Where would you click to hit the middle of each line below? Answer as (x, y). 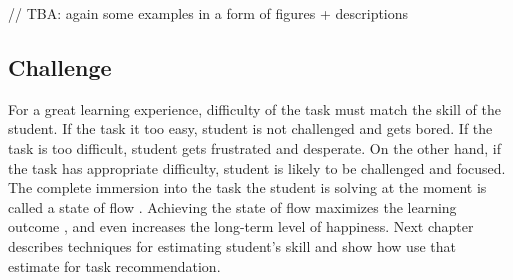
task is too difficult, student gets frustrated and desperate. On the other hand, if (254, 147)
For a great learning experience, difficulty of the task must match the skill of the (254, 108)
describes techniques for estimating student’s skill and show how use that (232, 245)
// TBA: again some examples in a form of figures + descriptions (208, 13)
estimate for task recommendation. (114, 265)
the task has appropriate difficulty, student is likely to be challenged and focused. (257, 167)
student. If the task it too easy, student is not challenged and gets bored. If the (250, 128)
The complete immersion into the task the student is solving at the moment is (247, 187)
